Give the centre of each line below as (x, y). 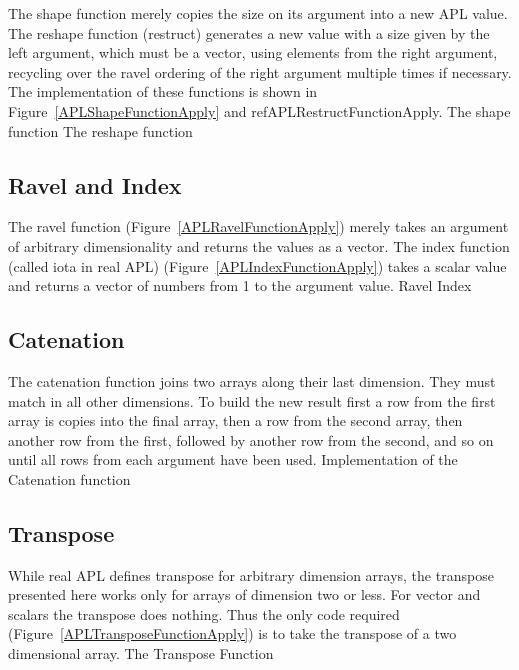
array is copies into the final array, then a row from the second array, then (235, 420)
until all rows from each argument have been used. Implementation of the (233, 459)
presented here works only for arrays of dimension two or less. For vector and (244, 594)
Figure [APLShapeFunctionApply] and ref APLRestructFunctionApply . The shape (259, 110)
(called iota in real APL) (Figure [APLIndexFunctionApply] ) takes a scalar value (257, 265)
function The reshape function (100, 130)
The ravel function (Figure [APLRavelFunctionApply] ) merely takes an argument (258, 226)
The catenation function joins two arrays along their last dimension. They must (252, 380)
